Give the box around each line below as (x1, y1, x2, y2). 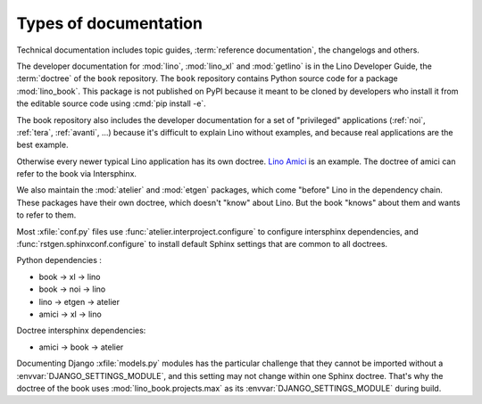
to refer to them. (16, 210, 77, 220)
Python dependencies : (16, 255, 103, 266)
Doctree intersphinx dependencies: (16, 326, 146, 336)
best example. (16, 139, 69, 151)
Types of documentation (16, 13, 203, 33)
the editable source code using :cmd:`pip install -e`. (16, 98, 207, 109)
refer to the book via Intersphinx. (16, 169, 137, 179)
